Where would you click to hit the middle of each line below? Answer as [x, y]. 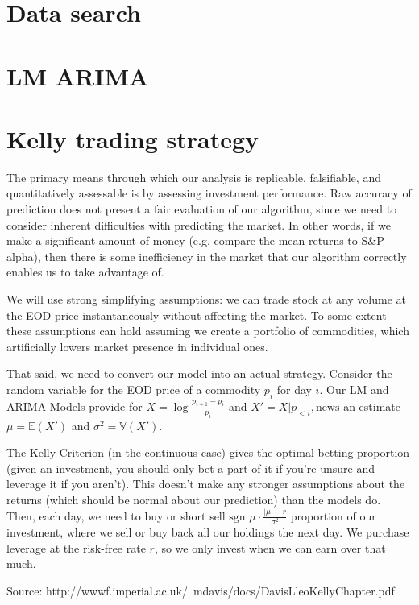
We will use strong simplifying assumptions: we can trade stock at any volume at [207, 299]
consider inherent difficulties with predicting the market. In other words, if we [199, 224]
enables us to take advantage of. [85, 272]
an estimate [372, 406]
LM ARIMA [78, 75]
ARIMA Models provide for [75, 406]
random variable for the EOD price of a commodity [134, 389]
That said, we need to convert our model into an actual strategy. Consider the [199, 373]
